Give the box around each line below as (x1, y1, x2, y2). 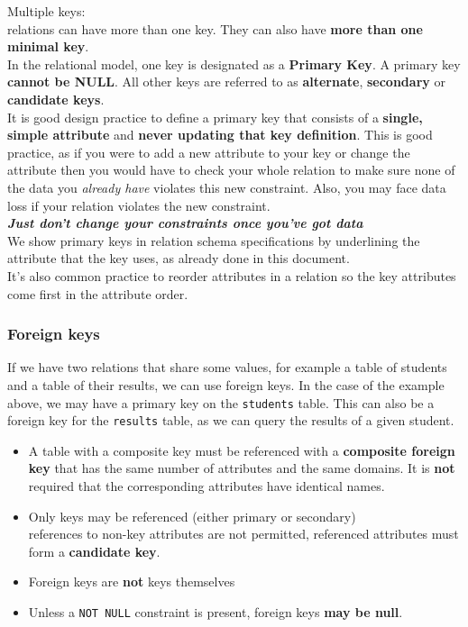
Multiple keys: (7, 2, 86, 20)
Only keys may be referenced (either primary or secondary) (28, 506, 356, 525)
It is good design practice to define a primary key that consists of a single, (7, 107, 423, 126)
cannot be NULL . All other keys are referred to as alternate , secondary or (7, 72, 445, 91)
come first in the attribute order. (7, 284, 188, 303)
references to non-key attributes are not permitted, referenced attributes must (28, 524, 459, 543)
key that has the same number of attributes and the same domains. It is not (28, 459, 455, 477)
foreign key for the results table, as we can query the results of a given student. (7, 411, 454, 430)
